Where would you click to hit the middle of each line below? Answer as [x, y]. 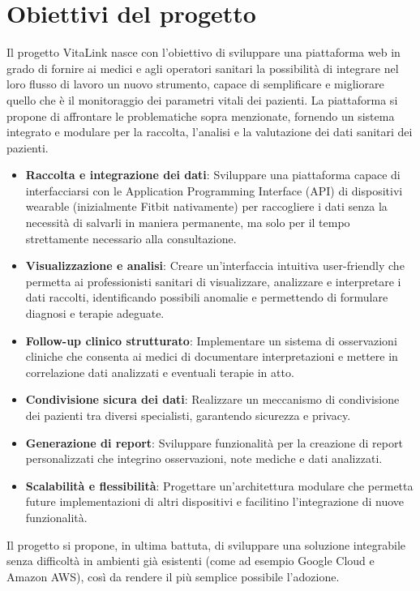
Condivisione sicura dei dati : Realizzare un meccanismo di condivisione [212, 399]
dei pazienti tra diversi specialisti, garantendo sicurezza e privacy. [188, 415]
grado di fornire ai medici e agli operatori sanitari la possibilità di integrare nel [203, 68]
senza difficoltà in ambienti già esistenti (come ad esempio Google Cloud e [191, 561]
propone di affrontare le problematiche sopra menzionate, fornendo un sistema [201, 116]
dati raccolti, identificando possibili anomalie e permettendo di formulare [207, 297]
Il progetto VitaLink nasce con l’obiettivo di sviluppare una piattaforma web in [204, 52]
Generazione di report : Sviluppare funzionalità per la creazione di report [214, 442]
